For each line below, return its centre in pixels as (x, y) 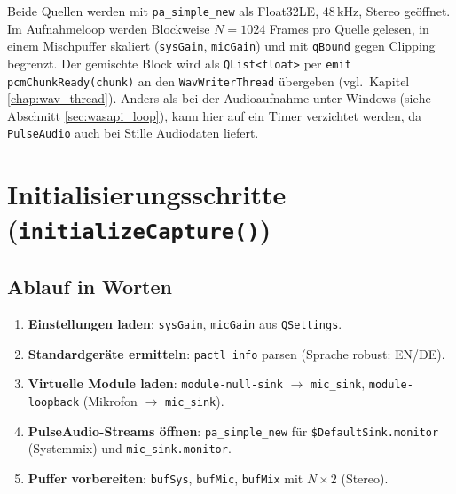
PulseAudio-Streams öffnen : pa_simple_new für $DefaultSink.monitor (233, 430)
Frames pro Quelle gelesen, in (349, 28)
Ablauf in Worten (90, 287)
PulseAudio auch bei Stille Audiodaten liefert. (133, 133)
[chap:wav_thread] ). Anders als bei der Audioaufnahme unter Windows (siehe (219, 98)
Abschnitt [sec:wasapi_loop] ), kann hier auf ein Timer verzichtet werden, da (215, 115)
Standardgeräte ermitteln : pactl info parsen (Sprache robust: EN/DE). (236, 353)
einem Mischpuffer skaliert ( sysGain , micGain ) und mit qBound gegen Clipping (221, 46)
